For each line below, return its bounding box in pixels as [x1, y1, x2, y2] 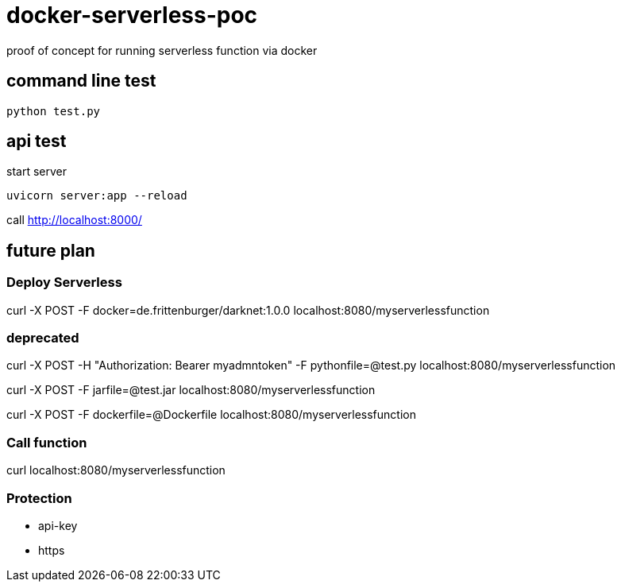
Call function [6, 434, 87, 451]
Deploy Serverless [6, 274, 122, 291]
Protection [6, 489, 72, 506]
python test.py [6, 104, 101, 118]
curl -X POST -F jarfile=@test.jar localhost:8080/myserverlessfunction [6, 383, 376, 397]
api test [6, 131, 67, 152]
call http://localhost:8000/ [6, 213, 142, 227]
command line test [6, 71, 156, 91]
